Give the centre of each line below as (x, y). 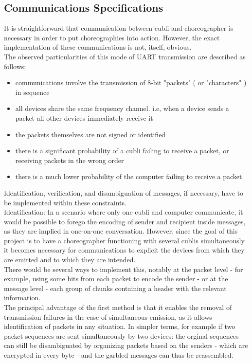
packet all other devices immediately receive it (84, 118)
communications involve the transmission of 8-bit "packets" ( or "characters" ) (131, 82)
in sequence (32, 92)
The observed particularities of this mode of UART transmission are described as (125, 56)
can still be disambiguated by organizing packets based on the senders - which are (126, 345)
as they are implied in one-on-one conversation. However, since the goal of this (121, 231)
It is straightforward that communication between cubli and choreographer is (119, 28)
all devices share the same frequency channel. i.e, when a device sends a (122, 108)
